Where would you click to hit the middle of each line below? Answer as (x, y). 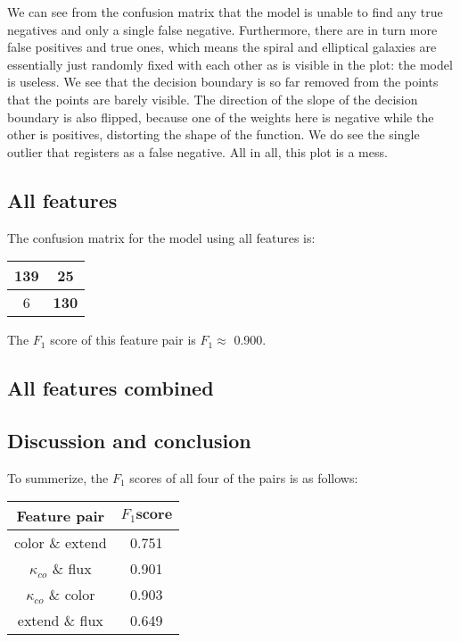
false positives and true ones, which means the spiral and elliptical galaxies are (222, 47)
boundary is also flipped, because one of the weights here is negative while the (221, 117)
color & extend (61, 543)
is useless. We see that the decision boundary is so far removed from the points (223, 82)
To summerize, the (58, 477)
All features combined (111, 388)
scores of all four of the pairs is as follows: (244, 477)
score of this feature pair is (123, 340)
